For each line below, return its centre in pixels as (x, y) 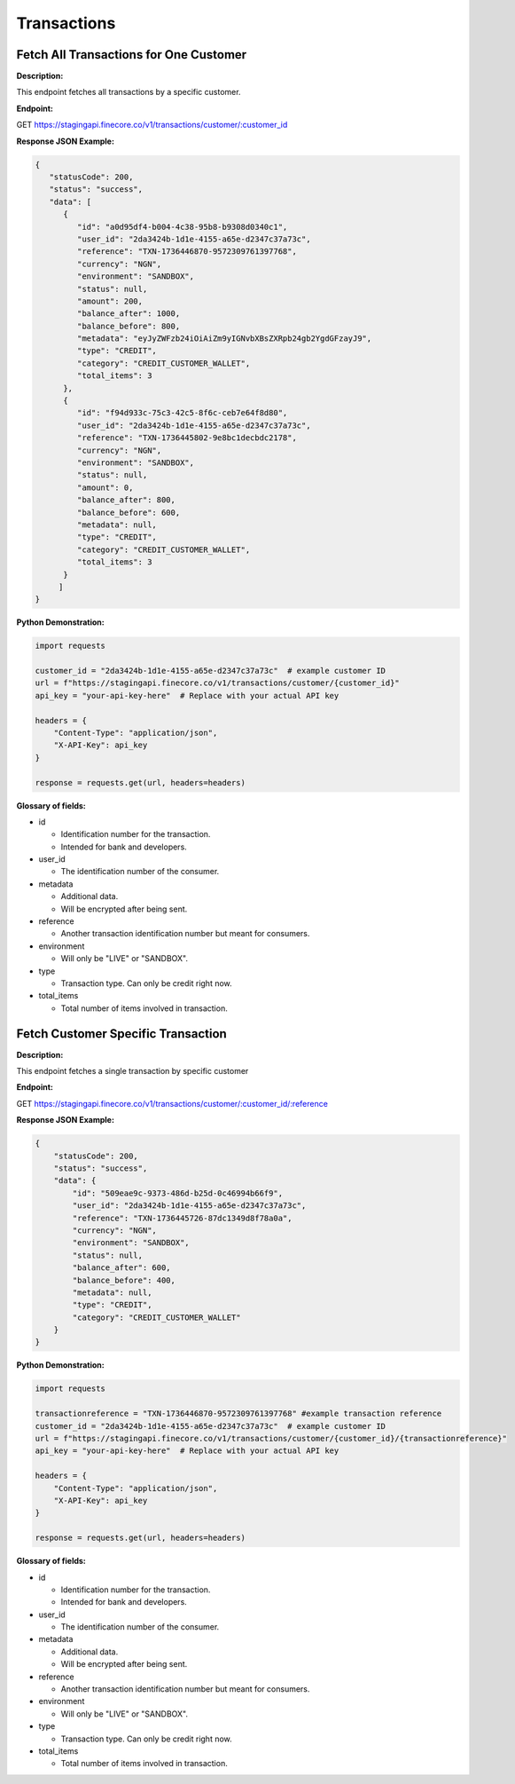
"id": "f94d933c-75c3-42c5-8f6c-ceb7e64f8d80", (182, 413)
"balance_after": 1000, (129, 314)
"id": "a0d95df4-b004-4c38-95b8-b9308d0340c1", (182, 227)
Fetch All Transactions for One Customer (132, 55)
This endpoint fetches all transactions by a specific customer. (129, 92)
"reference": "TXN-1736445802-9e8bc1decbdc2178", (187, 438)
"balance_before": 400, (124, 1280)
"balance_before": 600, (129, 512)
